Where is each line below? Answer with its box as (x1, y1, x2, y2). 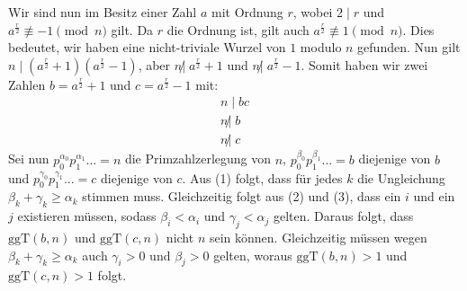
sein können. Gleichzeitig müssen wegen (209, 228, 427, 247)
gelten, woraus (213, 245, 292, 264)
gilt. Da (111, 20, 154, 39)
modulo (300, 38, 342, 57)
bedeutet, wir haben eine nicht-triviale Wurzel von (8, 38, 286, 57)
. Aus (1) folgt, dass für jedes (182, 168, 343, 187)
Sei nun (8, 149, 49, 168)
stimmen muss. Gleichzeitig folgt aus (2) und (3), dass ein (82, 187, 401, 206)
